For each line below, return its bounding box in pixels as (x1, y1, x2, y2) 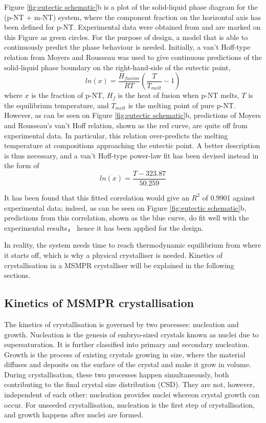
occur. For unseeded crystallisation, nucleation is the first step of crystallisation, (4, 399, 255, 410)
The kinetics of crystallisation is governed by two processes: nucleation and (4, 318, 239, 329)
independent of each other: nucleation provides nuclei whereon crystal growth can (4, 389, 259, 400)
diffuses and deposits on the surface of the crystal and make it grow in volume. (4, 359, 251, 370)
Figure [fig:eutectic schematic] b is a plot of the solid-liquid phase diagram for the (4, 2, 258, 12)
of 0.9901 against (202, 192, 255, 203)
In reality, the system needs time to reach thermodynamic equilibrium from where (4, 239, 261, 250)
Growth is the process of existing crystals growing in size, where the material (4, 349, 246, 359)
